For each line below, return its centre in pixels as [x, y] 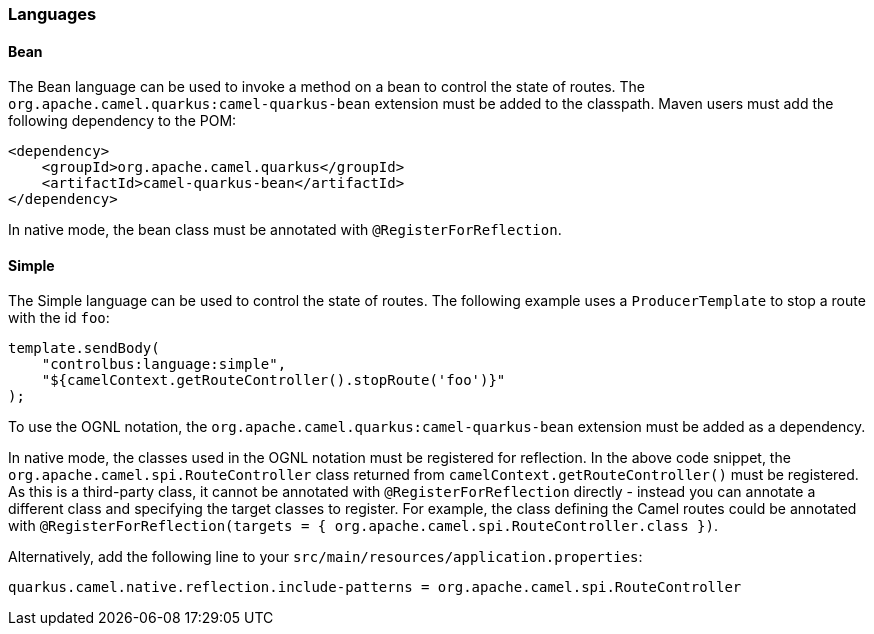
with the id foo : [59, 318]
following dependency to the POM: [122, 121]
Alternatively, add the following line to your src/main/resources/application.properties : [325, 557]
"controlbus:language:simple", [164, 364]
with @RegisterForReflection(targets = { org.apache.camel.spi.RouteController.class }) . [363, 526]
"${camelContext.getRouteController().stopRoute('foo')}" [273, 380]
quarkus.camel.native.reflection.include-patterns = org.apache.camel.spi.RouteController [375, 587]
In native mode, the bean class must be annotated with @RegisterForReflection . [285, 230]
